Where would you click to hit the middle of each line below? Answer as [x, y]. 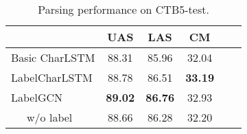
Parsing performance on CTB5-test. [123, 9]
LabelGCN [37, 97]
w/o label [50, 117]
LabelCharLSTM [52, 77]
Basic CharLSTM [53, 57]
